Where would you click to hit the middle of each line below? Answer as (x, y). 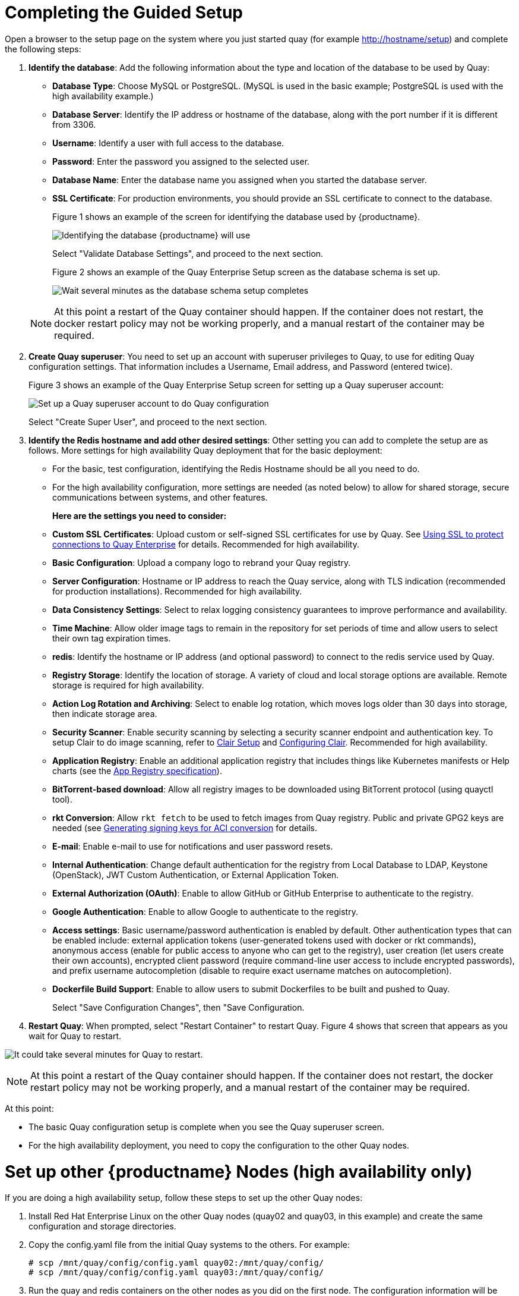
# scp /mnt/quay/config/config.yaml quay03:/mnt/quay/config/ (176, 1273)
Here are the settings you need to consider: (140, 515)
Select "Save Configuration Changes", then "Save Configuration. (178, 1007)
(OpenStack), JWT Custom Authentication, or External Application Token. (196, 875)
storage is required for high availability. (128, 685)
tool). (62, 799)
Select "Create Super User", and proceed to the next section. (148, 421)
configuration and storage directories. (102, 1226)
